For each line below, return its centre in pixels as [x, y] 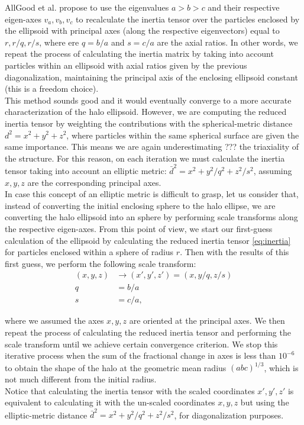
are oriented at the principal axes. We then [207, 321]
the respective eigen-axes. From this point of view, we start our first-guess [139, 228]
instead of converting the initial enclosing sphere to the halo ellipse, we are [140, 205]
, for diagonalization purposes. [229, 415]
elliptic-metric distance [46, 415]
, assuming [273, 171]
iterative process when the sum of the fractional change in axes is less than [140, 355]
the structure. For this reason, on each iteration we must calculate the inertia [145, 158]
